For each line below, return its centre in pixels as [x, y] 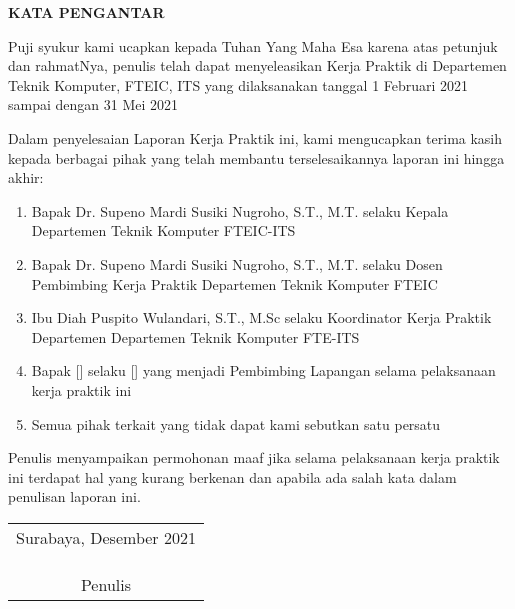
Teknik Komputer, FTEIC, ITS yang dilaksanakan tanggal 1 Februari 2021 [238, 84]
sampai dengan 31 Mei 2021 [93, 104]
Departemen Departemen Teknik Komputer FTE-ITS [195, 336]
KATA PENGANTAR [86, 12]
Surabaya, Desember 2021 [106, 537]
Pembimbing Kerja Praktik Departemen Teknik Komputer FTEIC [234, 283]
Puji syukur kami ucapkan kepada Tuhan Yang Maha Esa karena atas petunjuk [253, 45]
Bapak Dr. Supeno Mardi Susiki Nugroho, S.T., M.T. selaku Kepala [240, 210]
